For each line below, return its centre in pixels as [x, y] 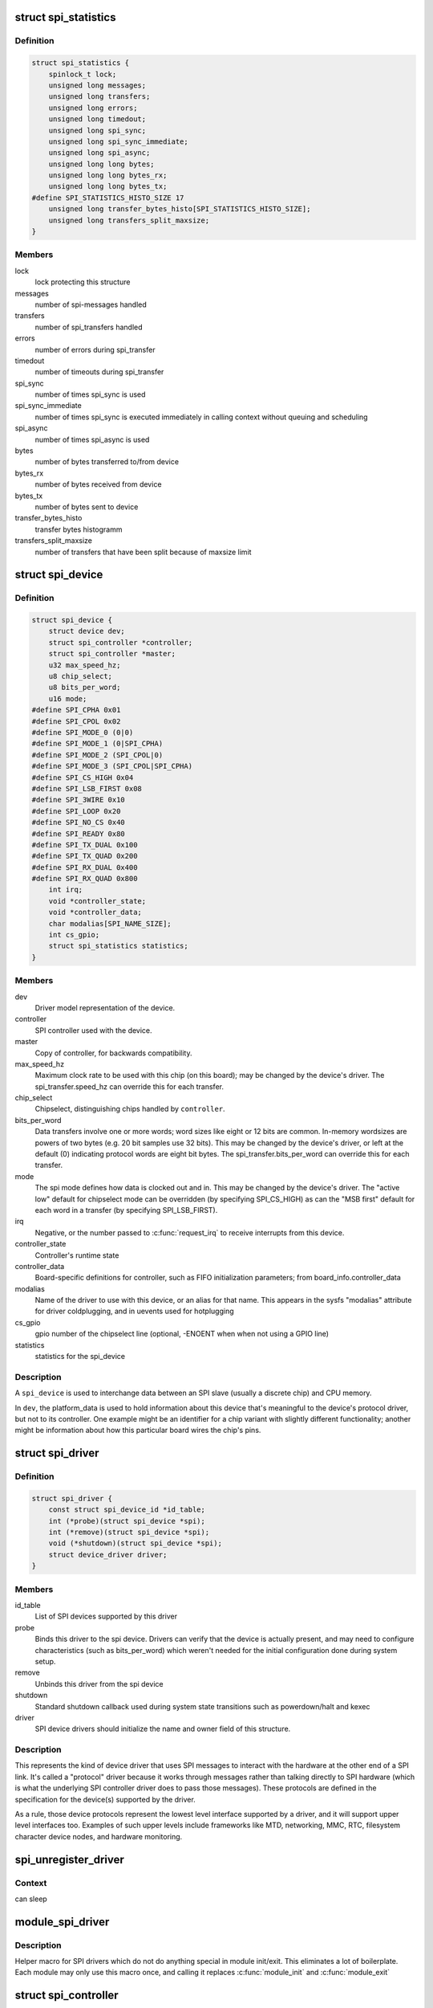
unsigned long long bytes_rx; [108, 175]
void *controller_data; [95, 912]
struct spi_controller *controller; [120, 642]
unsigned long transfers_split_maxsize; [129, 220]
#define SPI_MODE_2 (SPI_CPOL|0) [97, 755]
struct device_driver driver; [108, 1555]
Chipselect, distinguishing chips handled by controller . [130, 1109]
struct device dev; [87, 631]
